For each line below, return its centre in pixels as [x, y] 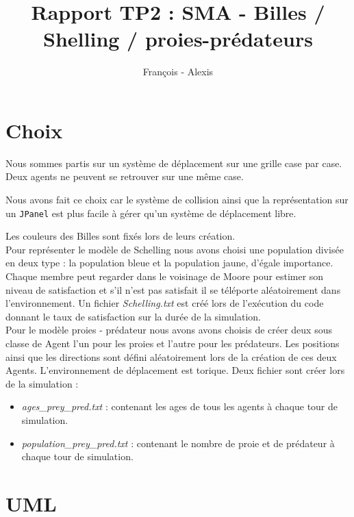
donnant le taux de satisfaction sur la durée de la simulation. [133, 316]
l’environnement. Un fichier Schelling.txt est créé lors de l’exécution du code [165, 303]
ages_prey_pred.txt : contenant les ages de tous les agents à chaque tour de [180, 406]
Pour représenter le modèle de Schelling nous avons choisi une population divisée [175, 249]
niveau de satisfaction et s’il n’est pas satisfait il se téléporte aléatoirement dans [173, 289]
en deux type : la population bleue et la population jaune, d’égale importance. [169, 263]
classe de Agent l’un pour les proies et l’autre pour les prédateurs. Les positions [173, 343]
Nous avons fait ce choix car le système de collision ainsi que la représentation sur [177, 200]
